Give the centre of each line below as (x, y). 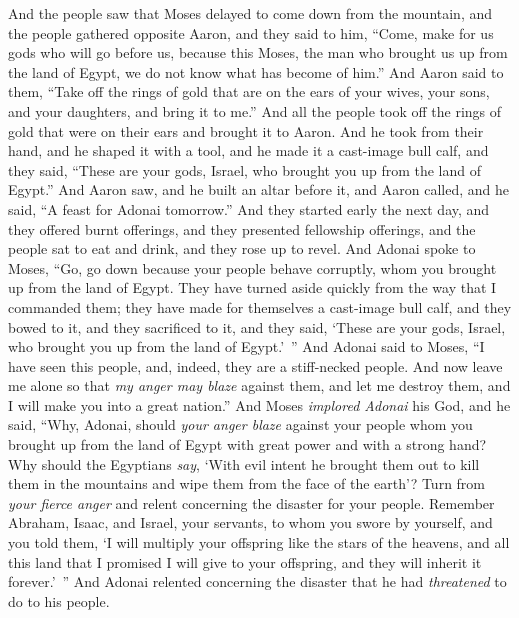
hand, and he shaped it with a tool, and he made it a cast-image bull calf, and (248, 150)
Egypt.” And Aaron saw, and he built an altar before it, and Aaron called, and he (258, 189)
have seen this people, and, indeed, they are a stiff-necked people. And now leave (255, 365)
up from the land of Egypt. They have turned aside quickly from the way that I (252, 287)
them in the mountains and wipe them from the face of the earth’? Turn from (247, 483)
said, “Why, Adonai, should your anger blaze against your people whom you (240, 424)
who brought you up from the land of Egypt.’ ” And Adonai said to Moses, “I (246, 346)
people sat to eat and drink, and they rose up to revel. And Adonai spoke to (242, 248)
